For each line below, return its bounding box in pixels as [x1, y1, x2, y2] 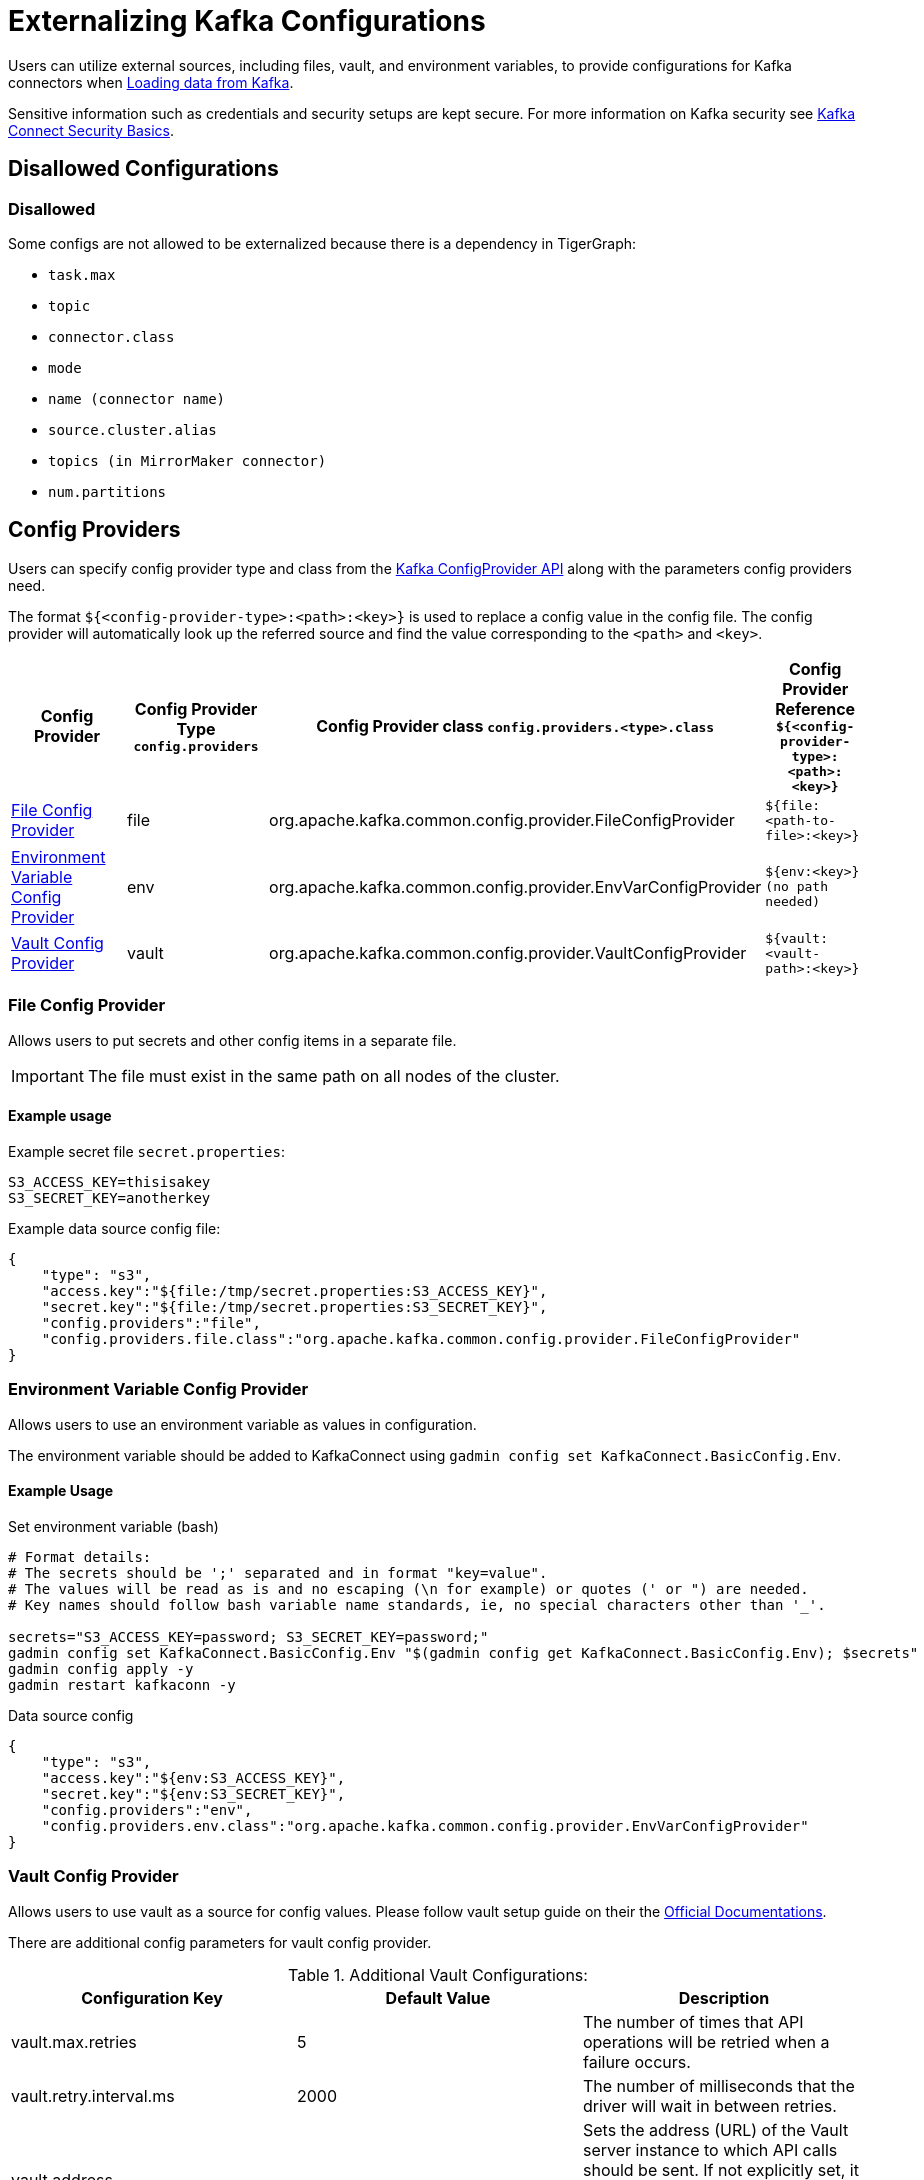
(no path [765, 879, 828, 895]
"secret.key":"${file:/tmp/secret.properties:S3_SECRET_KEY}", [41, 1298, 548, 1315]
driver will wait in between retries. [582, 2095, 837, 2116]
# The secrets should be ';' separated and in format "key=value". [8, 1564, 548, 1581]
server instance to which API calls [582, 2139, 838, 2160]
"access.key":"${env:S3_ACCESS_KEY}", [41, 1769, 346, 1786]
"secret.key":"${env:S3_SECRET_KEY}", [41, 1785, 346, 1802]
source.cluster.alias [48, 421, 217, 438]
